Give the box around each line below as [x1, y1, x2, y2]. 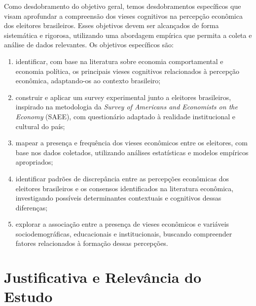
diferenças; [15, 202, 48, 212]
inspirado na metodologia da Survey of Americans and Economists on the [15, 102, 238, 112]
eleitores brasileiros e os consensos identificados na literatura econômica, [15, 183, 234, 193]
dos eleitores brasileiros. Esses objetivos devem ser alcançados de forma [4, 20, 219, 31]
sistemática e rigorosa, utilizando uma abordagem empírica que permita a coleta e [4, 30, 252, 40]
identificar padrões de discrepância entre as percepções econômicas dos [15, 173, 229, 183]
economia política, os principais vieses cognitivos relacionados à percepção [15, 66, 240, 76]
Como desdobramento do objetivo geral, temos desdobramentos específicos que [4, 1, 241, 11]
